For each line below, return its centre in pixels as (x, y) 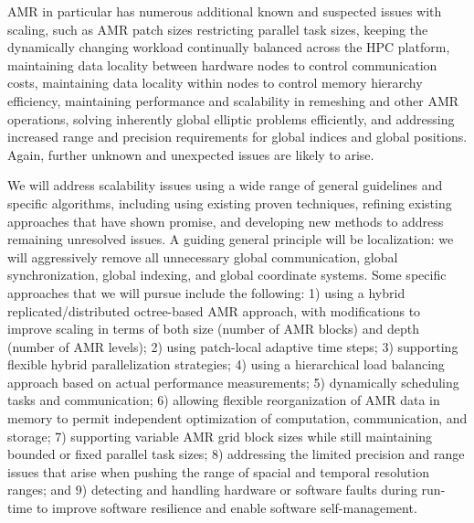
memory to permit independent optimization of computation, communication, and (237, 418)
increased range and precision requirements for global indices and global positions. (237, 137)
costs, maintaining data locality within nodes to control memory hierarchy (215, 83)
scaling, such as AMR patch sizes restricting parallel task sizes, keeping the (218, 29)
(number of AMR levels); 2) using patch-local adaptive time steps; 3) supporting (233, 346)
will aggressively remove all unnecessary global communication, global (203, 256)
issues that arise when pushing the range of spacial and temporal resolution (218, 471)
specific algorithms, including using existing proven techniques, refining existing (230, 203)
